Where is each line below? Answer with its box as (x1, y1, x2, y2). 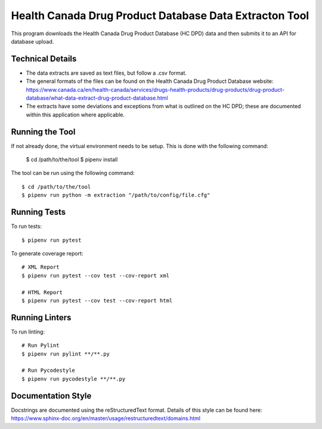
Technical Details (11, 54, 77, 64)
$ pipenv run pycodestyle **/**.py (21, 375, 126, 382)
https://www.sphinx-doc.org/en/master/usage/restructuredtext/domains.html (11, 415, 201, 422)
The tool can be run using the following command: (11, 169, 135, 177)
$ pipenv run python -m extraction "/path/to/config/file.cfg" (21, 192, 210, 199)
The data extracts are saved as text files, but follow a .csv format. (26, 69, 187, 76)
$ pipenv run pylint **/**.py (21, 350, 110, 357)
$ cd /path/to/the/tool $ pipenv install (26, 156, 118, 163)
